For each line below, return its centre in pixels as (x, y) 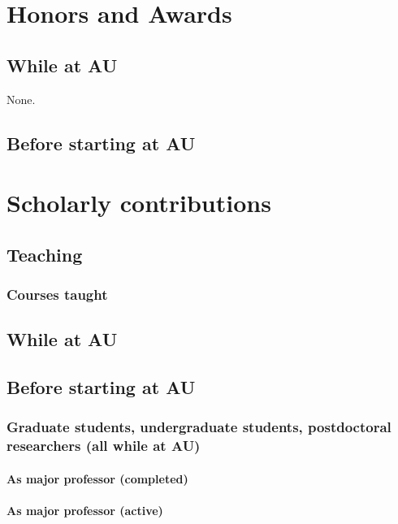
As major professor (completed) (97, 478)
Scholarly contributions (139, 203)
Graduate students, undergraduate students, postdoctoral (199, 427)
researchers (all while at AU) (104, 446)
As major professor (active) (85, 511)
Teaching (45, 254)
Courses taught (57, 294)
